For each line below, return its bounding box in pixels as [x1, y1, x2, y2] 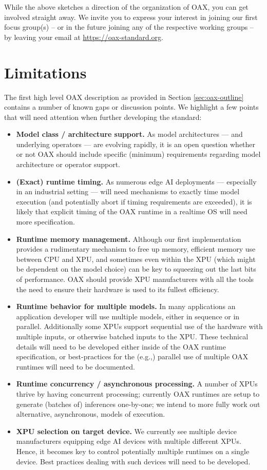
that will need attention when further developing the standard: [4, 111, 202, 122]
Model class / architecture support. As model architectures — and [16, 129, 243, 139]
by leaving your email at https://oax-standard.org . [4, 31, 163, 42]
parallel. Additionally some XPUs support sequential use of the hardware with [16, 321, 263, 332]
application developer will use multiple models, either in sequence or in [16, 311, 240, 321]
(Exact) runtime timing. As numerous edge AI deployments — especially [16, 176, 257, 187]
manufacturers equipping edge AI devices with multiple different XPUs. [16, 436, 241, 446]
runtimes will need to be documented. [16, 361, 135, 372]
